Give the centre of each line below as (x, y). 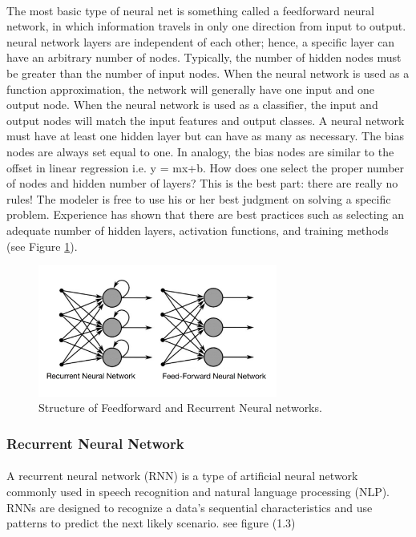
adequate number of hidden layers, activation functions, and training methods (198, 230)
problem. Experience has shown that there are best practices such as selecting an (205, 214)
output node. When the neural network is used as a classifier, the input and (192, 105)
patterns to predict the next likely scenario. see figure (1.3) (151, 523)
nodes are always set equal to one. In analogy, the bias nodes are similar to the (200, 151)
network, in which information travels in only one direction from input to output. (206, 26)
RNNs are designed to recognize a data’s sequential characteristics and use (190, 507)
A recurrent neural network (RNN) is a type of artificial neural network (182, 476)
